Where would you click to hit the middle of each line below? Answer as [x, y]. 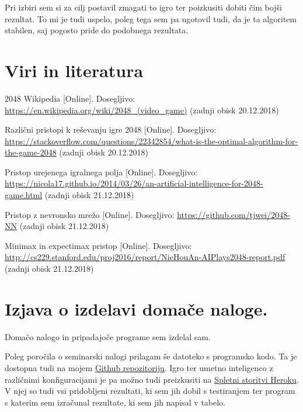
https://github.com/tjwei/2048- [234, 214]
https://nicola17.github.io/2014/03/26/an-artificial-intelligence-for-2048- [134, 183]
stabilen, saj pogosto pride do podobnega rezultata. [97, 30]
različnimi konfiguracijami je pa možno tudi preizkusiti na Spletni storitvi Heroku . [152, 379]
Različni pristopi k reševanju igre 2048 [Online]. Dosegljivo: [111, 129]
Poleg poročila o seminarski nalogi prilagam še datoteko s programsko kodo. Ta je [151, 356]
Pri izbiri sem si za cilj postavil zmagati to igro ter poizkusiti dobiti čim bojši [143, 7]
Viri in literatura [74, 70]
